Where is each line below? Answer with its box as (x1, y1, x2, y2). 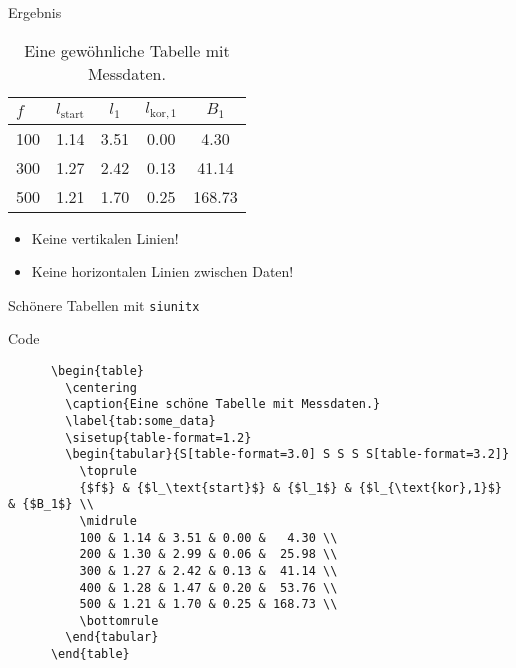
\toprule (79, 463, 137, 478)
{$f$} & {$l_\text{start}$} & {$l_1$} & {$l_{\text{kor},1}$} (79, 480, 502, 495)
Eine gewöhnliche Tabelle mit (24, 38, 230, 62)
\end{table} (50, 647, 130, 662)
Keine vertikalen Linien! (31, 227, 179, 248)
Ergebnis (8, 2, 62, 22)
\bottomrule (79, 613, 159, 628)
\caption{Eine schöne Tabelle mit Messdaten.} (65, 397, 381, 412)
